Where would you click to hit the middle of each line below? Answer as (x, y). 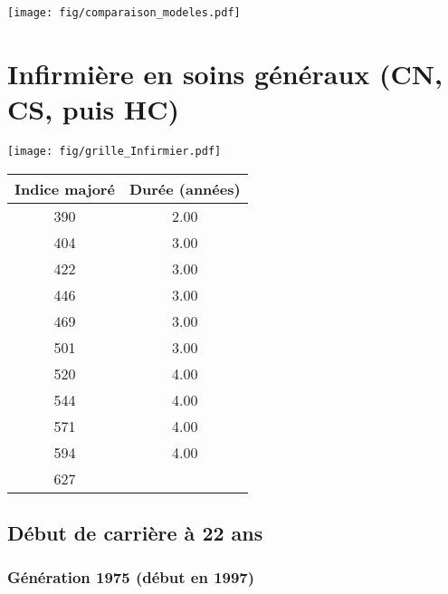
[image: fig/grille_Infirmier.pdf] (114, 151)
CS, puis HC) (93, 109)
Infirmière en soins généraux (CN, (225, 73)
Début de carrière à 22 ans (135, 533)
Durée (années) (185, 188)
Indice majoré (65, 188)
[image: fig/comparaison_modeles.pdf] (124, 13)
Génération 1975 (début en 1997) (131, 577)
